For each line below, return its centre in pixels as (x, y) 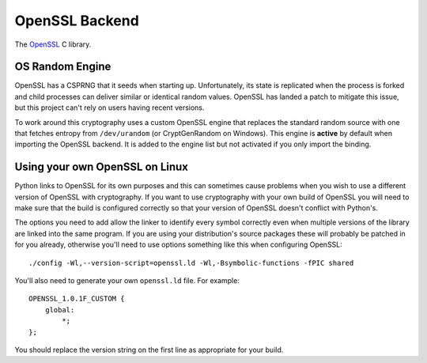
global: (60, 310)
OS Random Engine (63, 67)
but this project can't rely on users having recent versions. (110, 108)
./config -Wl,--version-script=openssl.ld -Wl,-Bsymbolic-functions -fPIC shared (191, 263)
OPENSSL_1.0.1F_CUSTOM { (77, 299)
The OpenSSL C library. (53, 44)
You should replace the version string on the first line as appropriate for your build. (149, 350)
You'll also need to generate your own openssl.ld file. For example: (127, 281)
